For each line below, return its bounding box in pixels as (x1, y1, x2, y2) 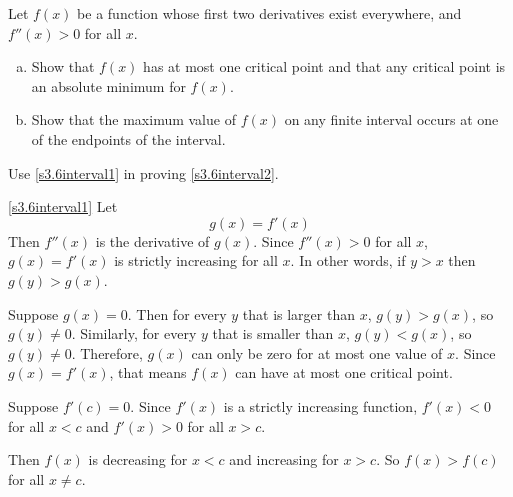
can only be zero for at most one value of (191, 342, 443, 363)
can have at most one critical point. (235, 362, 453, 383)
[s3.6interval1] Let (8, 196, 118, 217)
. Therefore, (71, 342, 143, 363)
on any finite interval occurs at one (284, 109, 499, 130)
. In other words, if (290, 250, 406, 271)
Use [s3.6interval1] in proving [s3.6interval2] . (8, 162, 279, 183)
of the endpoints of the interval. (31, 128, 226, 149)
